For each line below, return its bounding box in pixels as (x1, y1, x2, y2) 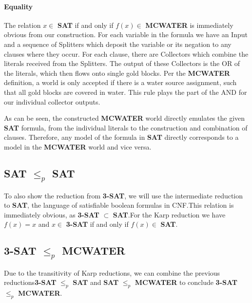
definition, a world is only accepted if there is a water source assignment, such (4, 77, 237, 87)
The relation (4, 20, 41, 30)
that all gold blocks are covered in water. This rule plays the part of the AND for (4, 87, 247, 97)
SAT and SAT (73, 277, 119, 287)
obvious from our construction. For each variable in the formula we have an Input (4, 29, 248, 40)
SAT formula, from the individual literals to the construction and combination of (4, 122, 248, 132)
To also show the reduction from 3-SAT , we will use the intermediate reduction (4, 190, 243, 200)
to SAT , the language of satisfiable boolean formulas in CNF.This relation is (4, 200, 234, 210)
